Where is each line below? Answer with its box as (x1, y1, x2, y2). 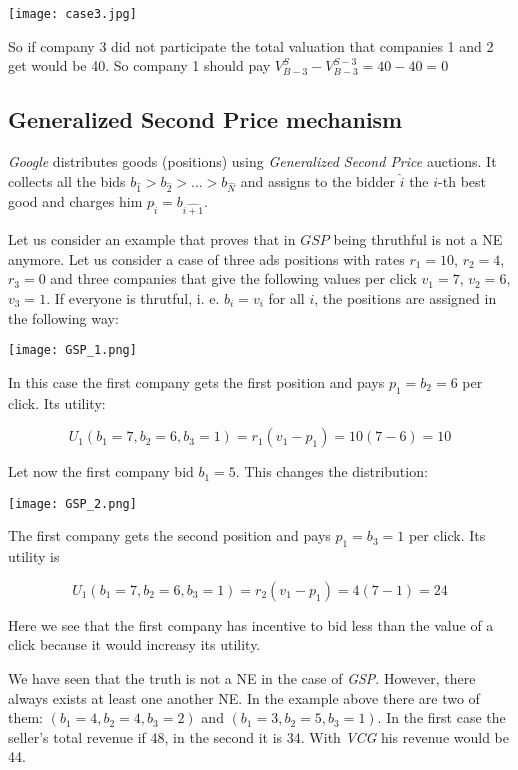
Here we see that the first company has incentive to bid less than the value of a (8, 614, 494, 635)
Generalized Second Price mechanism (8, 104, 403, 135)
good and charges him (8, 191, 143, 212)
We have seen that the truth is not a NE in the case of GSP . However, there (8, 667, 476, 688)
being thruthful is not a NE (333, 229, 503, 250)
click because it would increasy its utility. (8, 634, 261, 655)
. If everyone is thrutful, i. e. (46, 287, 220, 308)
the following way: (8, 307, 119, 328)
